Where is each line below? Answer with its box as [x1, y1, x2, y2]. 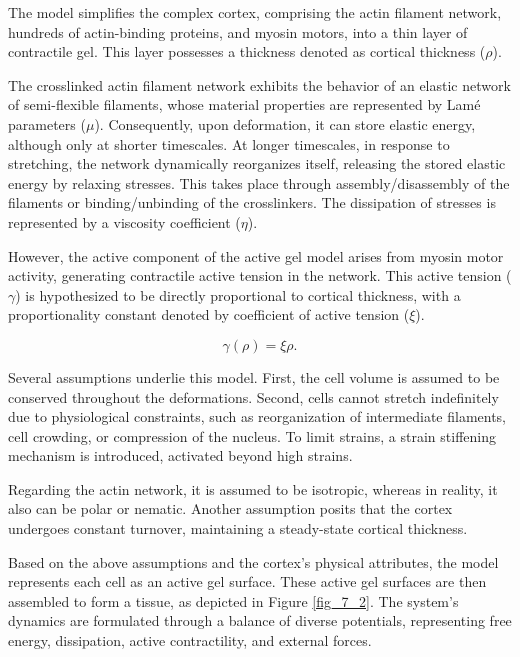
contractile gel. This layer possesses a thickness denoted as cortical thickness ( [8, 41, 486, 62]
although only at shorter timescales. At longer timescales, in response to [8, 133, 450, 154]
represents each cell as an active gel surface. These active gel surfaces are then [8, 571, 487, 592]
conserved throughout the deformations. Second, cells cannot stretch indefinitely [8, 386, 499, 407]
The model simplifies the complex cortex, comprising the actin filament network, [8, 2, 502, 22]
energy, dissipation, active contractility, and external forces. [8, 630, 372, 651]
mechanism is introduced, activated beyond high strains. [8, 445, 353, 466]
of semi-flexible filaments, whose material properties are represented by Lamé [8, 94, 481, 115]
